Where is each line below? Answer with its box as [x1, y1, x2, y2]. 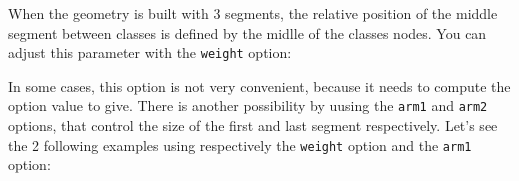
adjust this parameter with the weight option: [8, 42, 292, 63]
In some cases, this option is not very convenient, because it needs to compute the [8, 75, 511, 96]
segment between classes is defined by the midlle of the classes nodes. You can [8, 22, 487, 43]
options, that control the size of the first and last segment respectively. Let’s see [8, 115, 498, 136]
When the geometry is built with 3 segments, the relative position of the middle [8, 3, 498, 23]
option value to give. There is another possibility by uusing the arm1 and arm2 [8, 95, 488, 116]
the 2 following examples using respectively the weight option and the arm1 [8, 134, 472, 155]
